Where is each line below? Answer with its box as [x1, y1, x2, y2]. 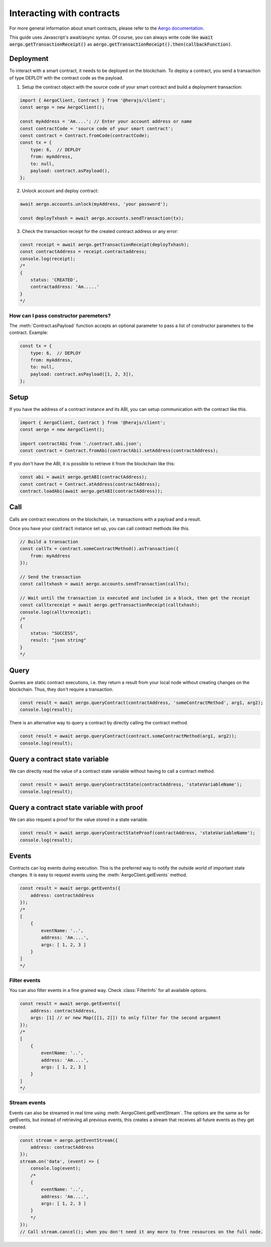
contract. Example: [9, 329, 49, 336]
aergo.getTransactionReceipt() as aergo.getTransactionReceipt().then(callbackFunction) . [9, 41, 232, 47]
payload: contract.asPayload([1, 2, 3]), [30, 371, 134, 377]
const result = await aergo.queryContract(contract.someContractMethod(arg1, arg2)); [20, 733, 237, 739]
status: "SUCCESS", [30, 630, 79, 636]
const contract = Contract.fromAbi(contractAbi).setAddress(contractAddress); [20, 448, 218, 454]
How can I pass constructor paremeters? [9, 312, 111, 319]
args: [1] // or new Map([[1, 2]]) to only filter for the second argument [30, 1015, 221, 1021]
